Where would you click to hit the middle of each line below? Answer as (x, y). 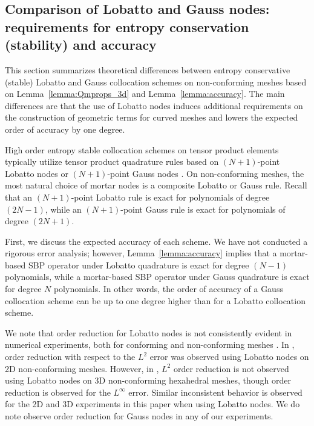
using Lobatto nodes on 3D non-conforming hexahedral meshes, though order (148, 380)
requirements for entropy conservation (127, 26)
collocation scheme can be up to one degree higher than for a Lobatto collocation (155, 300)
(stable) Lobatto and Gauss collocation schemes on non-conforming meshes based (156, 82)
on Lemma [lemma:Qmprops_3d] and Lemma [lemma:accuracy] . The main (145, 94)
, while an (63, 209)
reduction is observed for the (58, 392)
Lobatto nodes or (37, 173)
